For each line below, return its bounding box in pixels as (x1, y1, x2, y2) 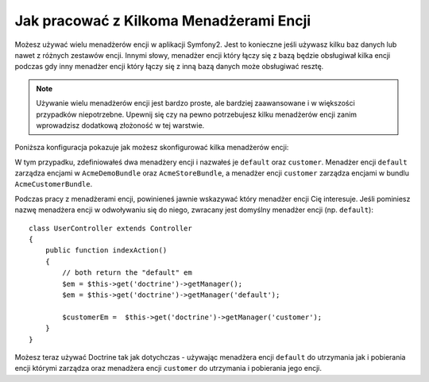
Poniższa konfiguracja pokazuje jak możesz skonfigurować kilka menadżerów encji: (14, 143, 289, 152)
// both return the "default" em (62, 268, 192, 277)
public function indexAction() (44, 246, 168, 255)
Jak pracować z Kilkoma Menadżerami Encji (14, 12, 311, 29)
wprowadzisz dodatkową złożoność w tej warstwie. (36, 120, 205, 130)
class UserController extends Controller (29, 223, 192, 233)
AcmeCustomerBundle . (14, 179, 93, 189)
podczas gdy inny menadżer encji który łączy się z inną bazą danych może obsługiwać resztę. (14, 62, 324, 71)
